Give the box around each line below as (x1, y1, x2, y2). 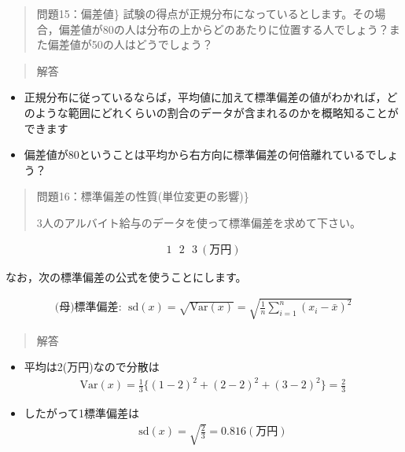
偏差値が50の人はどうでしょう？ (47, 36, 213, 53)
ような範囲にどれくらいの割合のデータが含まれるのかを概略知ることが (35, 104, 399, 120)
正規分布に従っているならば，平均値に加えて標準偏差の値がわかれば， (24, 89, 387, 105)
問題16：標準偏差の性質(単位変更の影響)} (36, 188, 249, 204)
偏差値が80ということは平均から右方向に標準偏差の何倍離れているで (24, 146, 377, 163)
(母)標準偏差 (54, 302, 119, 314)
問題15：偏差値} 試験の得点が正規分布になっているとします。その (36, 6, 375, 21)
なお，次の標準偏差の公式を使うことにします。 (6, 268, 247, 285)
